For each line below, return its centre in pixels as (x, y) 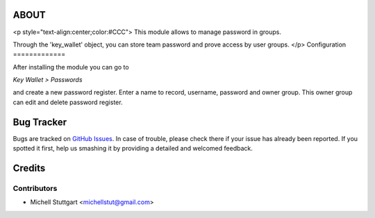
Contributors (35, 188)
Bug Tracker (40, 122)
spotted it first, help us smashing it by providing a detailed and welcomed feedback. (133, 149)
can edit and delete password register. (68, 102)
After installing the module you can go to (71, 67)
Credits (29, 168)
